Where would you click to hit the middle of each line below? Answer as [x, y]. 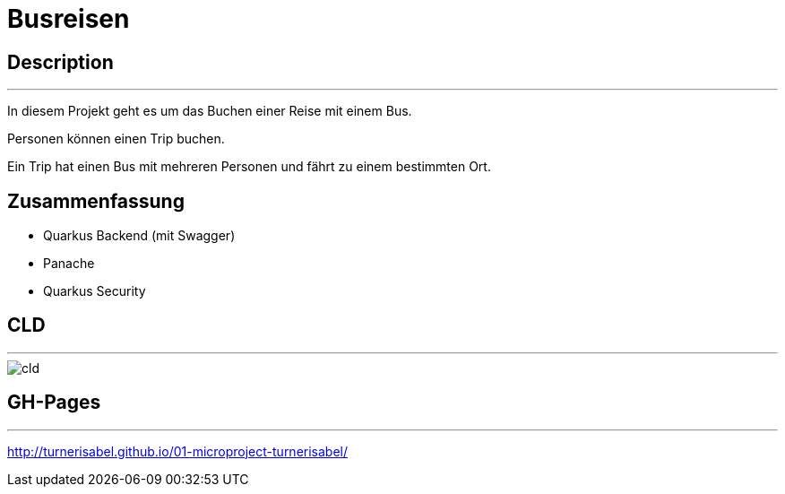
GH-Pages [54, 403]
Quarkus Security [95, 291]
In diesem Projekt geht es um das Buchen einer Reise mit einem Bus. [210, 111]
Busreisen [69, 19]
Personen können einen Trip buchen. [116, 139]
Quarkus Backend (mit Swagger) [139, 236]
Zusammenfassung [96, 201]
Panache [69, 264]
